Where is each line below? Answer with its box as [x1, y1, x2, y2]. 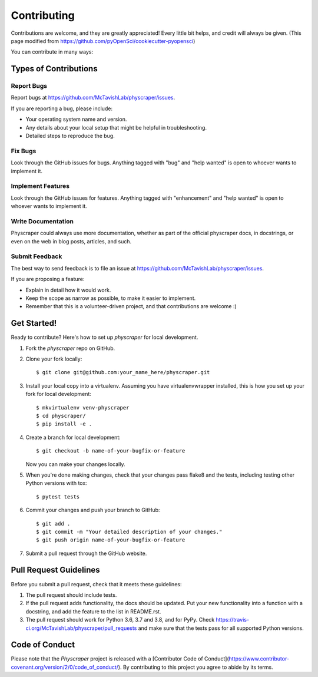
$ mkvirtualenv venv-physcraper [36, 404, 130, 411]
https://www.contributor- [228, 655, 290, 662]
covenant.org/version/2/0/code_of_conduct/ [11, 663, 119, 671]
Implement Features [11, 182, 70, 190]
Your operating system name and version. [25, 115, 127, 123]
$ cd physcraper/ [36, 412, 86, 419]
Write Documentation [11, 217, 74, 225]
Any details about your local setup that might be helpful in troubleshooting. [25, 124, 207, 131]
